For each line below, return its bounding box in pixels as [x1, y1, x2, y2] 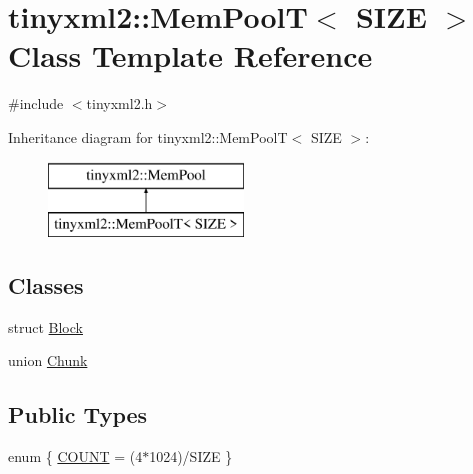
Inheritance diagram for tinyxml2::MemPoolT [8, 126, 288, 147]
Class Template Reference [8, 35, 373, 76]
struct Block [8, 316, 83, 337]
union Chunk [8, 350, 88, 371]
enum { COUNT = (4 [8, 446, 143, 467]
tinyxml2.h [86, 93, 153, 114]
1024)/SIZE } [149, 446, 233, 467]
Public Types [8, 399, 148, 430]
